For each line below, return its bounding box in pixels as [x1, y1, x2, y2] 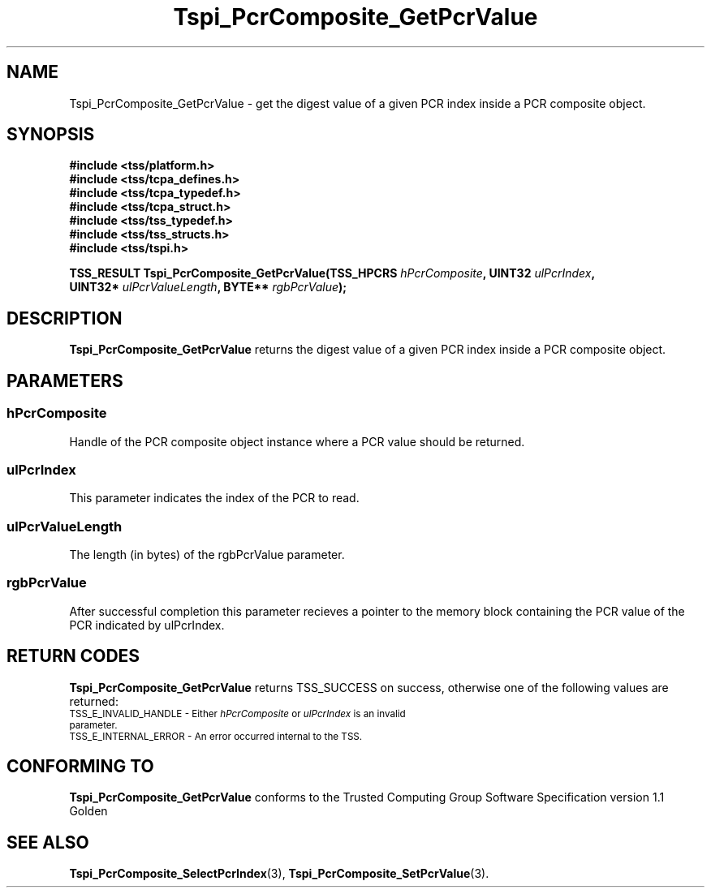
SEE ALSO [6, 832, 89, 853]
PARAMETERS [6, 370, 123, 391]
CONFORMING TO [6, 756, 154, 777]
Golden [69, 804, 108, 819]
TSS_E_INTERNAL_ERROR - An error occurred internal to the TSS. [69, 730, 363, 742]
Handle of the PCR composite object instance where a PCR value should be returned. [69, 434, 525, 449]
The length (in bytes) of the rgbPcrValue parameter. [69, 548, 345, 561]
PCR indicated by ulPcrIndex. [69, 617, 225, 632]
